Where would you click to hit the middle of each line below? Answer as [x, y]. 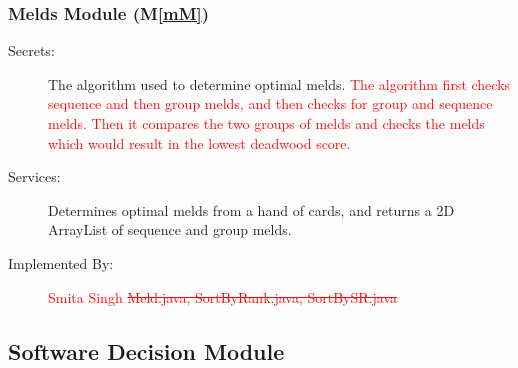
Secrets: [31, 50]
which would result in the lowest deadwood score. [199, 142]
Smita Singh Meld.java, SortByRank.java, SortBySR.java [222, 296]
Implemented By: [61, 262]
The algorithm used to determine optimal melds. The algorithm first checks [279, 83]
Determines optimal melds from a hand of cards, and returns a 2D [251, 209]
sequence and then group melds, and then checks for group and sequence [270, 103]
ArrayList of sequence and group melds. [170, 229]
